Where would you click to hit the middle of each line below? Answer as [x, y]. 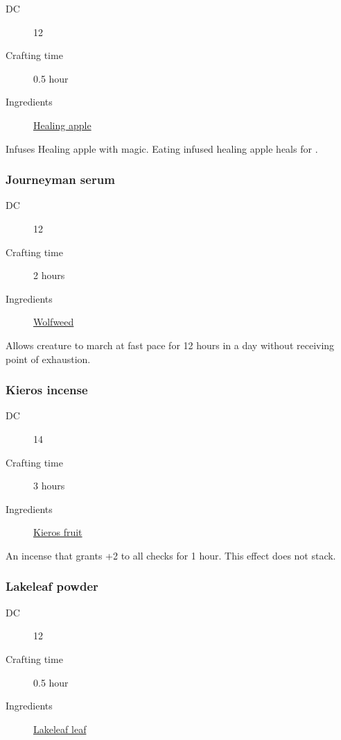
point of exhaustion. [48, 359]
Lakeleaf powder [52, 586]
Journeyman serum [60, 179]
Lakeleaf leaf [60, 729]
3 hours [49, 486]
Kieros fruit [58, 532]
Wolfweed [54, 322]
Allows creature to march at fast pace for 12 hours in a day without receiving [170, 345]
